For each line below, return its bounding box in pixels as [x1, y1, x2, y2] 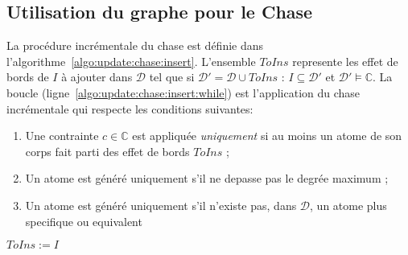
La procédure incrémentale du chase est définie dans [6, 37, 264, 54]
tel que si [149, 68, 195, 85]
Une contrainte [25, 127, 99, 144]
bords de [6, 68, 49, 85]
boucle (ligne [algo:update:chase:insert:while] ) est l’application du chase [6, 84, 361, 101]
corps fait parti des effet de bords [25, 142, 190, 159]
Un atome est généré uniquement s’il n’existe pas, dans [25, 196, 297, 213]
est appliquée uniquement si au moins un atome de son [132, 127, 402, 144]
